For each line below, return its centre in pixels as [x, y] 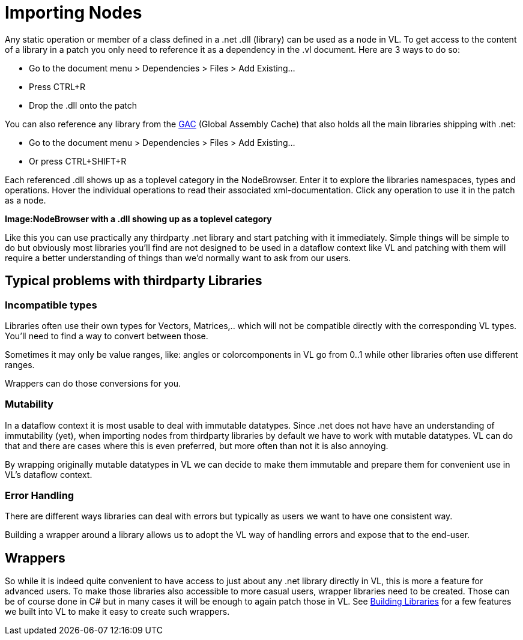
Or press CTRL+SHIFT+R [78, 161]
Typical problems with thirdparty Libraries [134, 281]
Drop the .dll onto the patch [83, 105]
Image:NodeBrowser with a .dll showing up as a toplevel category [138, 219]
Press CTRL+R [57, 86]
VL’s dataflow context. [49, 474]
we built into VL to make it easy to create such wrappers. [117, 612]
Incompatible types [51, 305]
